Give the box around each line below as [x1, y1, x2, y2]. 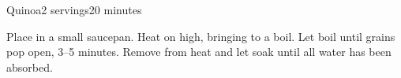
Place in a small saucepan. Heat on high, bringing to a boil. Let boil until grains [6, 28, 395, 44]
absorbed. [6, 58, 53, 75]
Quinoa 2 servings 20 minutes [6, 2, 142, 17]
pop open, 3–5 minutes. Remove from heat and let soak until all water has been [6, 43, 392, 60]
